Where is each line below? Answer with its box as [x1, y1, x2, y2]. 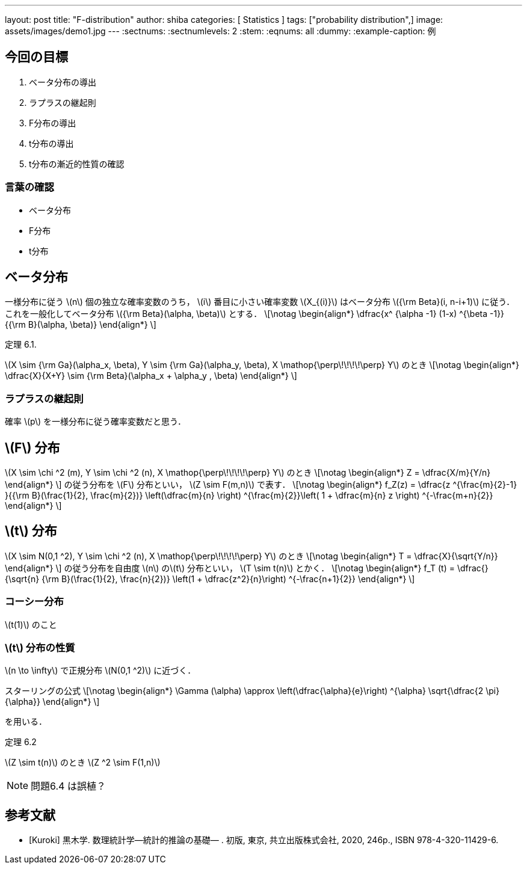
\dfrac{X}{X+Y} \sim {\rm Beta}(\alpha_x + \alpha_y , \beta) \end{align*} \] [5, 370, 297, 381]
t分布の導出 [29, 138, 74, 149]
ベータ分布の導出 [29, 76, 96, 87]
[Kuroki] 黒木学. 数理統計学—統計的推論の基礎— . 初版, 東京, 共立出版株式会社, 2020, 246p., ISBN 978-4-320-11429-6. [29, 835, 499, 846]
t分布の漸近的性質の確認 [29, 158, 125, 169]
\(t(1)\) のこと [5, 619, 57, 630]
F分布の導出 [29, 117, 76, 128]
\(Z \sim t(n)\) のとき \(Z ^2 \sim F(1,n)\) [5, 757, 161, 768]
